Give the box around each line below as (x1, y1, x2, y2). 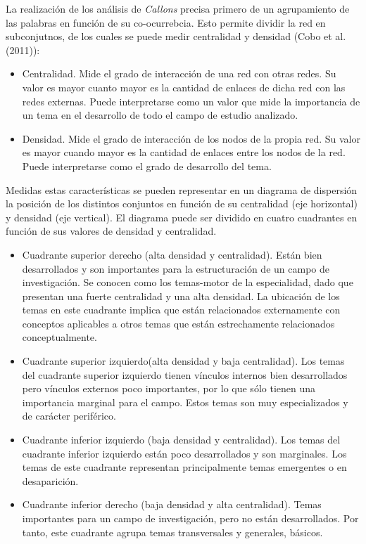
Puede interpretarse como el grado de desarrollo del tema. (22, 158, 272, 173)
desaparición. (22, 473, 79, 488)
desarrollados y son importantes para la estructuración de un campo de (22, 261, 329, 276)
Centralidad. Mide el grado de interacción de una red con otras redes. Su (22, 66, 336, 81)
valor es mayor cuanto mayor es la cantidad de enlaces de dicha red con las (22, 79, 346, 94)
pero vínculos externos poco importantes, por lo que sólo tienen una (22, 381, 316, 396)
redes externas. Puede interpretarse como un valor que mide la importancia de (22, 93, 360, 108)
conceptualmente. (22, 330, 97, 344)
